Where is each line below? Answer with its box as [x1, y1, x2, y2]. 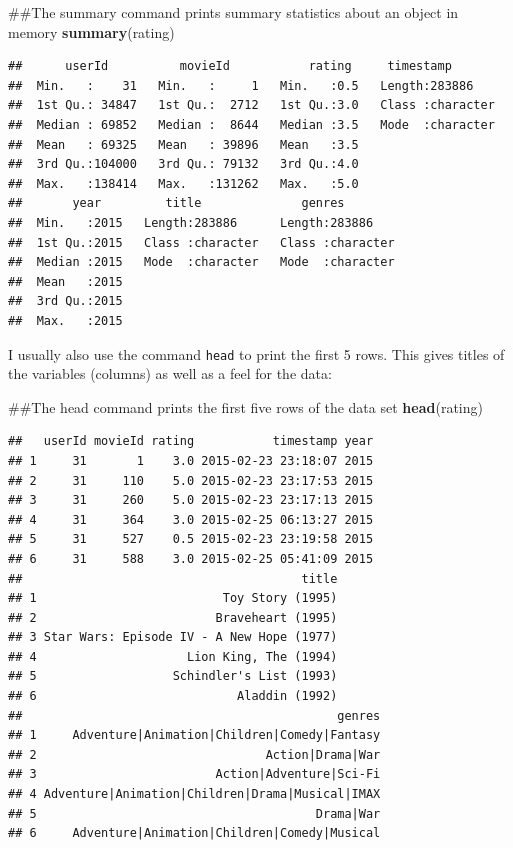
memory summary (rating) [8, 21, 175, 42]
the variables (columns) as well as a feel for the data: [8, 363, 332, 384]
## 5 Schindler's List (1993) [8, 669, 338, 684]
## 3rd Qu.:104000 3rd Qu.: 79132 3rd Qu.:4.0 [8, 157, 359, 172]
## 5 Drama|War [8, 806, 381, 821]
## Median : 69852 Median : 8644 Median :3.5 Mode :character [8, 117, 495, 132]
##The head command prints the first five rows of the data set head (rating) [8, 396, 483, 417]
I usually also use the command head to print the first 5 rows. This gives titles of [8, 343, 505, 364]
